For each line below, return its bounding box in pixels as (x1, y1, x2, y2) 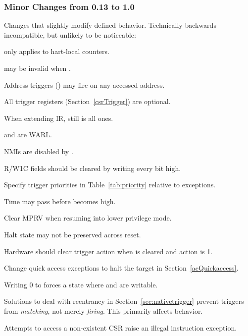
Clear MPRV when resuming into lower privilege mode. (4, 213, 172, 223)
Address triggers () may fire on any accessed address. (4, 79, 165, 90)
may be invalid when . (4, 63, 71, 73)
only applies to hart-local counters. (4, 46, 109, 56)
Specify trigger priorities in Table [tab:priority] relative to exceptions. (4, 179, 216, 190)
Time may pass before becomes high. (4, 196, 116, 206)
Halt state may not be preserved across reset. (4, 229, 141, 239)
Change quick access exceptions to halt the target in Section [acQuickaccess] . (4, 263, 239, 273)
